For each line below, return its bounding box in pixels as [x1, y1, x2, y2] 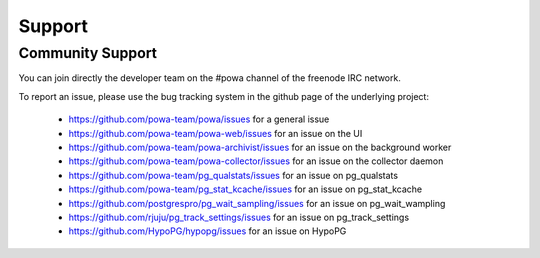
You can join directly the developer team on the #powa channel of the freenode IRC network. [18, 72, 402, 84]
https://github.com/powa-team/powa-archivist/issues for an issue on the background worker [68, 141, 452, 153]
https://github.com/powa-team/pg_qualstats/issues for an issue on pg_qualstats [68, 169, 399, 181]
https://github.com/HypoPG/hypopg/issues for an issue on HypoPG [68, 225, 347, 237]
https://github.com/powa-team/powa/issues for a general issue [68, 113, 330, 125]
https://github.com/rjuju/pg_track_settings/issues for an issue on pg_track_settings [68, 211, 410, 223]
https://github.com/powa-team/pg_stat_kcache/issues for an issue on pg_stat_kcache [68, 183, 423, 195]
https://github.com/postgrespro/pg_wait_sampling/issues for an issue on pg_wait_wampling [68, 197, 446, 209]
